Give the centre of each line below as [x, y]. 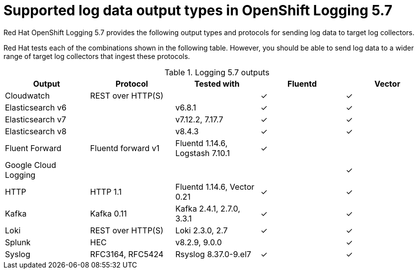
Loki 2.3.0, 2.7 [202, 230]
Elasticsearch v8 [36, 131]
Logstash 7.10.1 [203, 153]
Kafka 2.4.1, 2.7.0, [208, 208]
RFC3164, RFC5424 [127, 254]
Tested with [217, 83]
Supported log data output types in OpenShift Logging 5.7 [198, 10]
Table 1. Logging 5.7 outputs [217, 72]
